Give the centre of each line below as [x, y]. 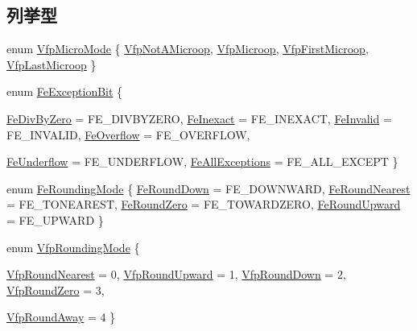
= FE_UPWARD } [55, 219]
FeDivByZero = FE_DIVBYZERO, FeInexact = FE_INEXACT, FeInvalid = [199, 118]
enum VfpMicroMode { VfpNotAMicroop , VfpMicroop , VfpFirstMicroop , [188, 49]
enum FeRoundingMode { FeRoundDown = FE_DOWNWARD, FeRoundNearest [208, 188]
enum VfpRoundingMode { [73, 247]
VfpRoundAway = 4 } [61, 317]
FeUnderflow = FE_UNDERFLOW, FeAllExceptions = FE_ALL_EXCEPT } [202, 161]
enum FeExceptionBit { [65, 91]
